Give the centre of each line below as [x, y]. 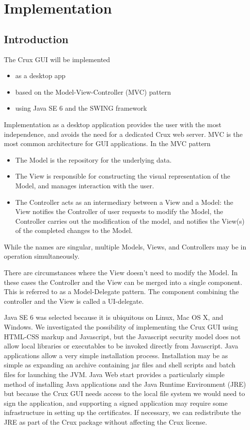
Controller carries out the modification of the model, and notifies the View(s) [130, 221]
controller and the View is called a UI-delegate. [74, 301]
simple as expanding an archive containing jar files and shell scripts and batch [120, 365]
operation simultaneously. [42, 256]
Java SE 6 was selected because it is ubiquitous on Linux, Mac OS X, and [114, 317]
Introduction [36, 39]
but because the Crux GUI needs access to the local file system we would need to [125, 393]
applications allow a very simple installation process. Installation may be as [116, 355]
